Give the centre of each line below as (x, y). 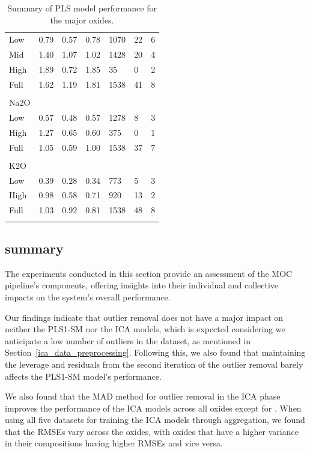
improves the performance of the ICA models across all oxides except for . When (153, 408)
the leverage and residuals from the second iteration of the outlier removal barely (154, 364)
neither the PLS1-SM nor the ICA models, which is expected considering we (145, 329)
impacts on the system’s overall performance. (88, 296)
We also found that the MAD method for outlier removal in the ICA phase (143, 396)
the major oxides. (82, 20)
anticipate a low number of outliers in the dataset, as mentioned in (128, 340)
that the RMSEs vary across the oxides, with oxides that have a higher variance (152, 431)
